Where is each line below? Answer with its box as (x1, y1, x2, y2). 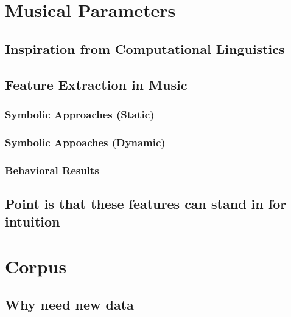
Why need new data (5, 295, 134, 314)
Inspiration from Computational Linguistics (5, 39, 285, 58)
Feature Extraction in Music (5, 75, 188, 94)
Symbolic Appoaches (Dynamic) (5, 134, 166, 149)
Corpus (5, 253, 67, 278)
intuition (5, 212, 60, 231)
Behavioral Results (5, 162, 99, 177)
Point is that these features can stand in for (5, 194, 287, 213)
